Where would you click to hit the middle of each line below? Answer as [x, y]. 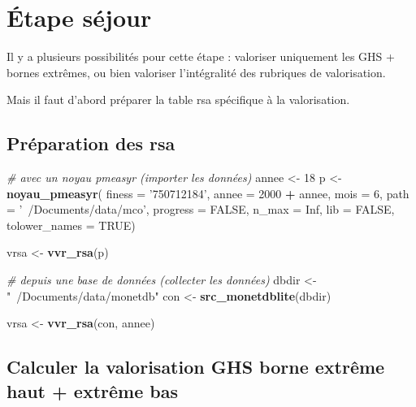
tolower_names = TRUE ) [71, 225]
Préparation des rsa [91, 143]
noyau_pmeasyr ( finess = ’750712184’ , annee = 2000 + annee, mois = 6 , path [208, 193]
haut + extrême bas [92, 390]
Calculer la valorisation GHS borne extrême [196, 367]
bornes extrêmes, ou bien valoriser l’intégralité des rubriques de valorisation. [196, 72]
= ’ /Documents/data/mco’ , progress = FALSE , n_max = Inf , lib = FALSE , [201, 209]
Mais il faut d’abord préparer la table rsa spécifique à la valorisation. [178, 100]
